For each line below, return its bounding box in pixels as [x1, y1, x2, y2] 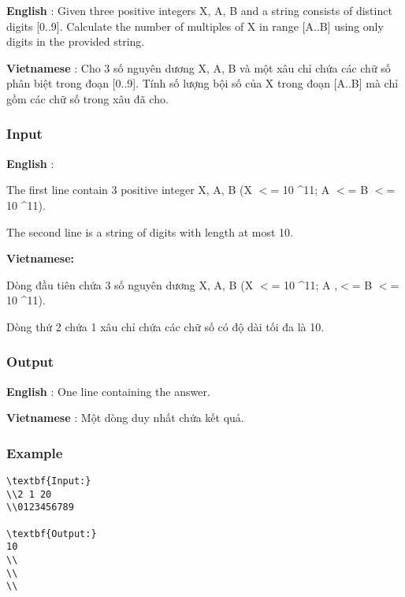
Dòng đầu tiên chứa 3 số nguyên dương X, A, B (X [6, 276, 254, 293]
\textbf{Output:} [6, 528, 97, 539]
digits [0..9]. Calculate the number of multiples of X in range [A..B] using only [6, 17, 384, 34]
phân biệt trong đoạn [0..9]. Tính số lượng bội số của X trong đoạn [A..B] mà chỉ [6, 75, 399, 91]
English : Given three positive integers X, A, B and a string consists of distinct [6, 2, 392, 18]
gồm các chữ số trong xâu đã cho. [6, 90, 169, 106]
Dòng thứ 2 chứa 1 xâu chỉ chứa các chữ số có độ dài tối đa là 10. [6, 318, 325, 334]
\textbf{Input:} [6, 476, 91, 487]
